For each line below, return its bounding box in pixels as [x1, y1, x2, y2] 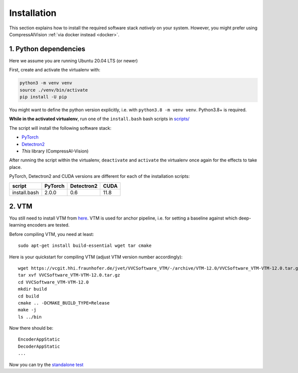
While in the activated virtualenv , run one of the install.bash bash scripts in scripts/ [9, 116, 190, 122]
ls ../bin [18, 314, 42, 320]
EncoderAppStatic [18, 337, 60, 342]
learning [9, 222, 26, 228]
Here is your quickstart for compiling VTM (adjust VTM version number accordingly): [9, 254, 183, 260]
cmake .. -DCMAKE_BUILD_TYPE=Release [18, 300, 110, 305]
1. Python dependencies [9, 45, 85, 53]
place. [9, 164, 22, 170]
